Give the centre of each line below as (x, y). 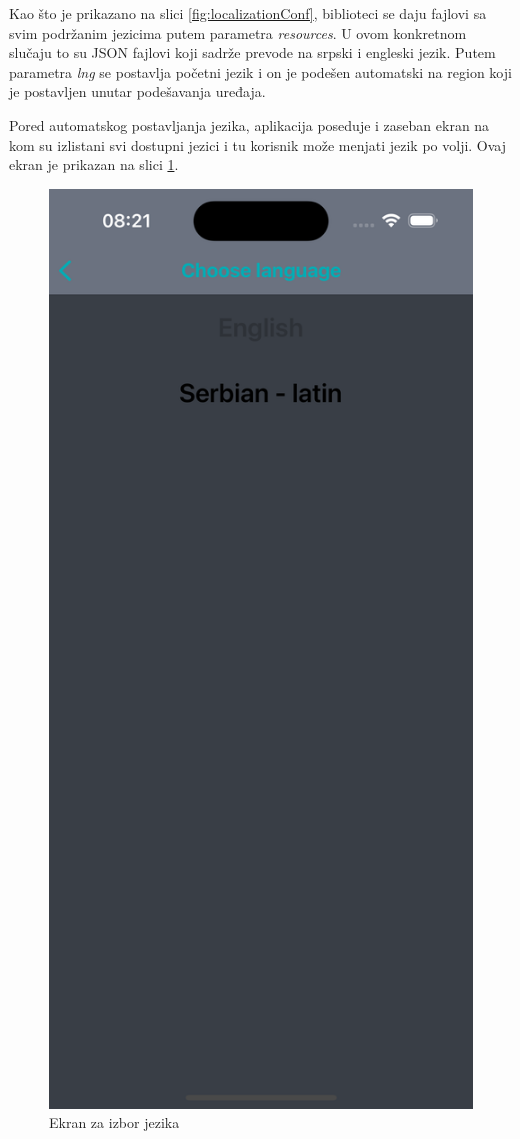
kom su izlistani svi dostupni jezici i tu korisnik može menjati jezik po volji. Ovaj (258, 144)
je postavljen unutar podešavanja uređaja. (137, 91)
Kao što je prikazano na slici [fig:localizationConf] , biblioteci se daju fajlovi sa (248, 13)
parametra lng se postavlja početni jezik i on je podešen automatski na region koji (260, 71)
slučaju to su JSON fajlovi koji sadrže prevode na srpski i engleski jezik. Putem (252, 52)
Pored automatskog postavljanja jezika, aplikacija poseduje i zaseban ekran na (249, 124)
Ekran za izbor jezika (114, 1122)
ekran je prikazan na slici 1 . (94, 164)
